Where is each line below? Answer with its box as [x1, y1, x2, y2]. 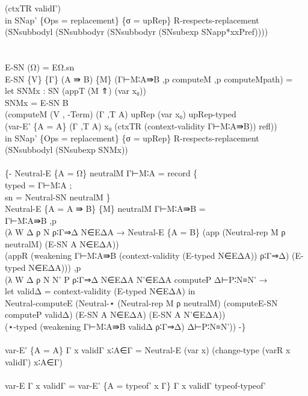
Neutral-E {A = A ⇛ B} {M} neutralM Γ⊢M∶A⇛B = [5, 202, 206, 215]
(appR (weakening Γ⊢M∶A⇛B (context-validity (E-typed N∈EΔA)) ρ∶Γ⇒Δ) [5, 249, 289, 262]
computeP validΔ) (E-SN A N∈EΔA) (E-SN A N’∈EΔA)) [5, 308, 226, 321]
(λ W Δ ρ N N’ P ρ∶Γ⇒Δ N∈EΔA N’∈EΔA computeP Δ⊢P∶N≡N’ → [5, 273, 268, 285]
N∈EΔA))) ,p [28, 261, 81, 274]
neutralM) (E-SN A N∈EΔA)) [5, 237, 119, 250]
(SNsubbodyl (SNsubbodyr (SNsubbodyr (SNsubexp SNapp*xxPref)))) [5, 25, 268, 38]
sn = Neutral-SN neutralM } [5, 190, 111, 203]
